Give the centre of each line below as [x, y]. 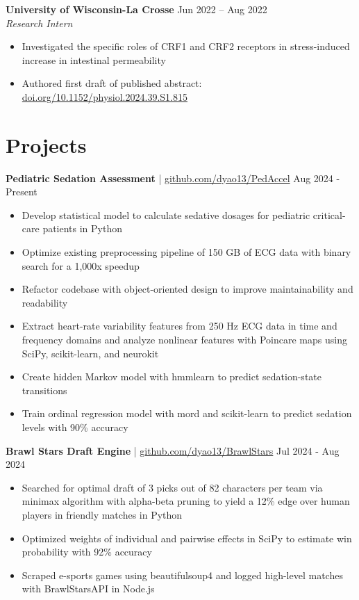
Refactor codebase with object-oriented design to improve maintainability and [187, 289]
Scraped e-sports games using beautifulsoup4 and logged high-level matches [182, 575]
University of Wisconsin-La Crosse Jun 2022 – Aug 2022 [136, 9]
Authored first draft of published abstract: [112, 83]
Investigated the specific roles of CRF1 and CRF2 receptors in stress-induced [186, 46]
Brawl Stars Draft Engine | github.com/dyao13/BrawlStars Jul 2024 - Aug [173, 450]
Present [22, 192]
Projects [46, 144]
